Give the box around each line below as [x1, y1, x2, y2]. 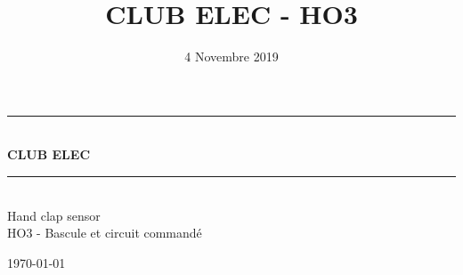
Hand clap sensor [7, 206, 101, 224]
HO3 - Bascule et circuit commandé [7, 223, 202, 242]
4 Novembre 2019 [184, 47, 279, 66]
